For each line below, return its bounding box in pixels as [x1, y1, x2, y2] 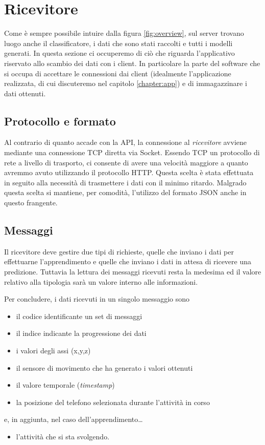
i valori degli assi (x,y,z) [16, 345, 91, 355]
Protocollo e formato [4, 113, 116, 129]
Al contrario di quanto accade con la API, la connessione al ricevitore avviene [4, 137, 247, 147]
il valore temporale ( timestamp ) [16, 379, 115, 390]
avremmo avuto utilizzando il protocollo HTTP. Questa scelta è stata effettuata [4, 167, 254, 178]
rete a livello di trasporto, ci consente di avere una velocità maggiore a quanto [4, 157, 248, 167]
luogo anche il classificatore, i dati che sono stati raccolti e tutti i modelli [4, 37, 233, 48]
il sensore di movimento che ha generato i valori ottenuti [16, 362, 193, 373]
